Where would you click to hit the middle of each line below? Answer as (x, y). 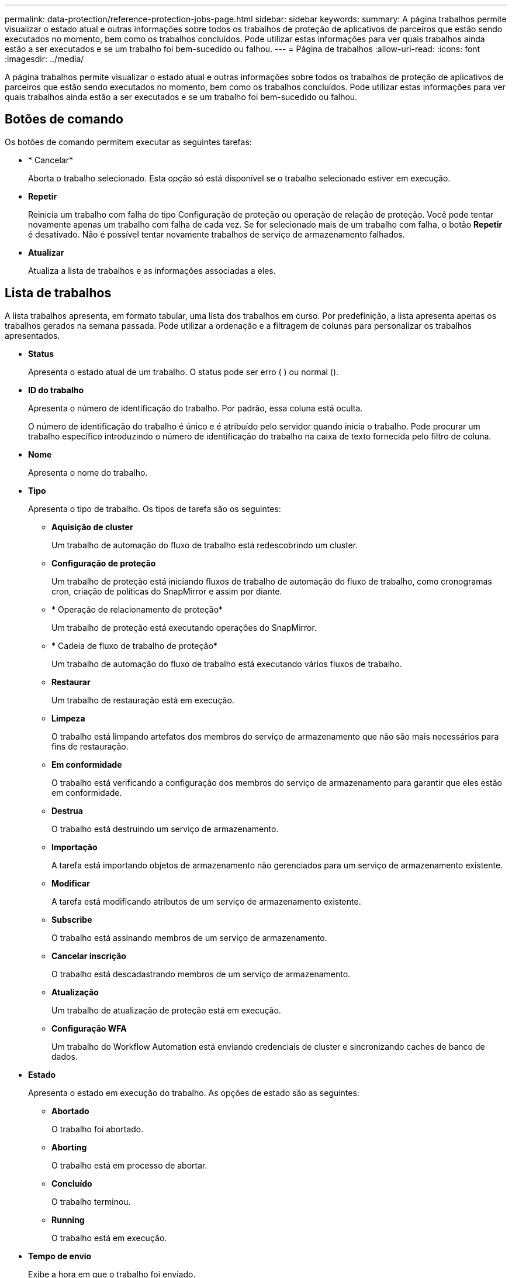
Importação (75, 847)
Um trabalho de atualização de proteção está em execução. (166, 1010)
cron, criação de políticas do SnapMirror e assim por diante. (167, 591)
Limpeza (68, 718)
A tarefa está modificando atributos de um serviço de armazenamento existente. (206, 901)
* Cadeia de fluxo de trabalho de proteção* (134, 645)
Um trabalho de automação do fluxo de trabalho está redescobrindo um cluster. (205, 545)
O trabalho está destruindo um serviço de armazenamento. (165, 829)
